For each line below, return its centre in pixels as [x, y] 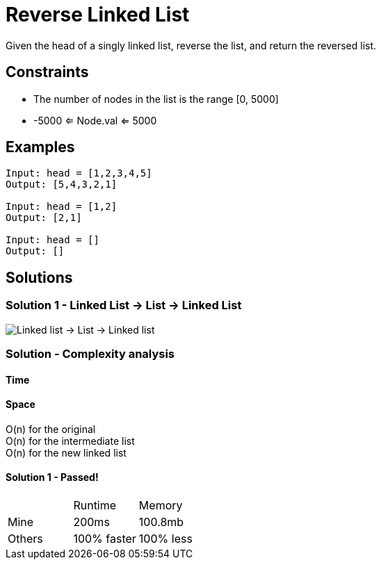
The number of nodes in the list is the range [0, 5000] [156, 99]
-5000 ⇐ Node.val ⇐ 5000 [95, 120]
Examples [40, 147]
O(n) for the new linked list [66, 452]
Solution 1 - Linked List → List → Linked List [124, 305]
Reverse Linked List [98, 15]
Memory [161, 506]
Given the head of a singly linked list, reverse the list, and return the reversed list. [191, 45]
